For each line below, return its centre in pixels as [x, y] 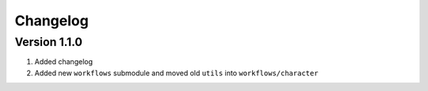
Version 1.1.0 [49, 42]
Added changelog [64, 62]
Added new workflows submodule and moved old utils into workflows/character [176, 73]
